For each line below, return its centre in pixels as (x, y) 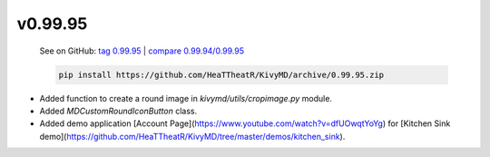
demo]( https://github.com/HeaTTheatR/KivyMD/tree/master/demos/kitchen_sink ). (192, 136)
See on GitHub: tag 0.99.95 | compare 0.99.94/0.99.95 (142, 51)
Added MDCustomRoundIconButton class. (118, 111)
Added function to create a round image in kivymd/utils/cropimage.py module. (186, 98)
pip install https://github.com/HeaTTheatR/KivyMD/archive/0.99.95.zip (221, 74)
